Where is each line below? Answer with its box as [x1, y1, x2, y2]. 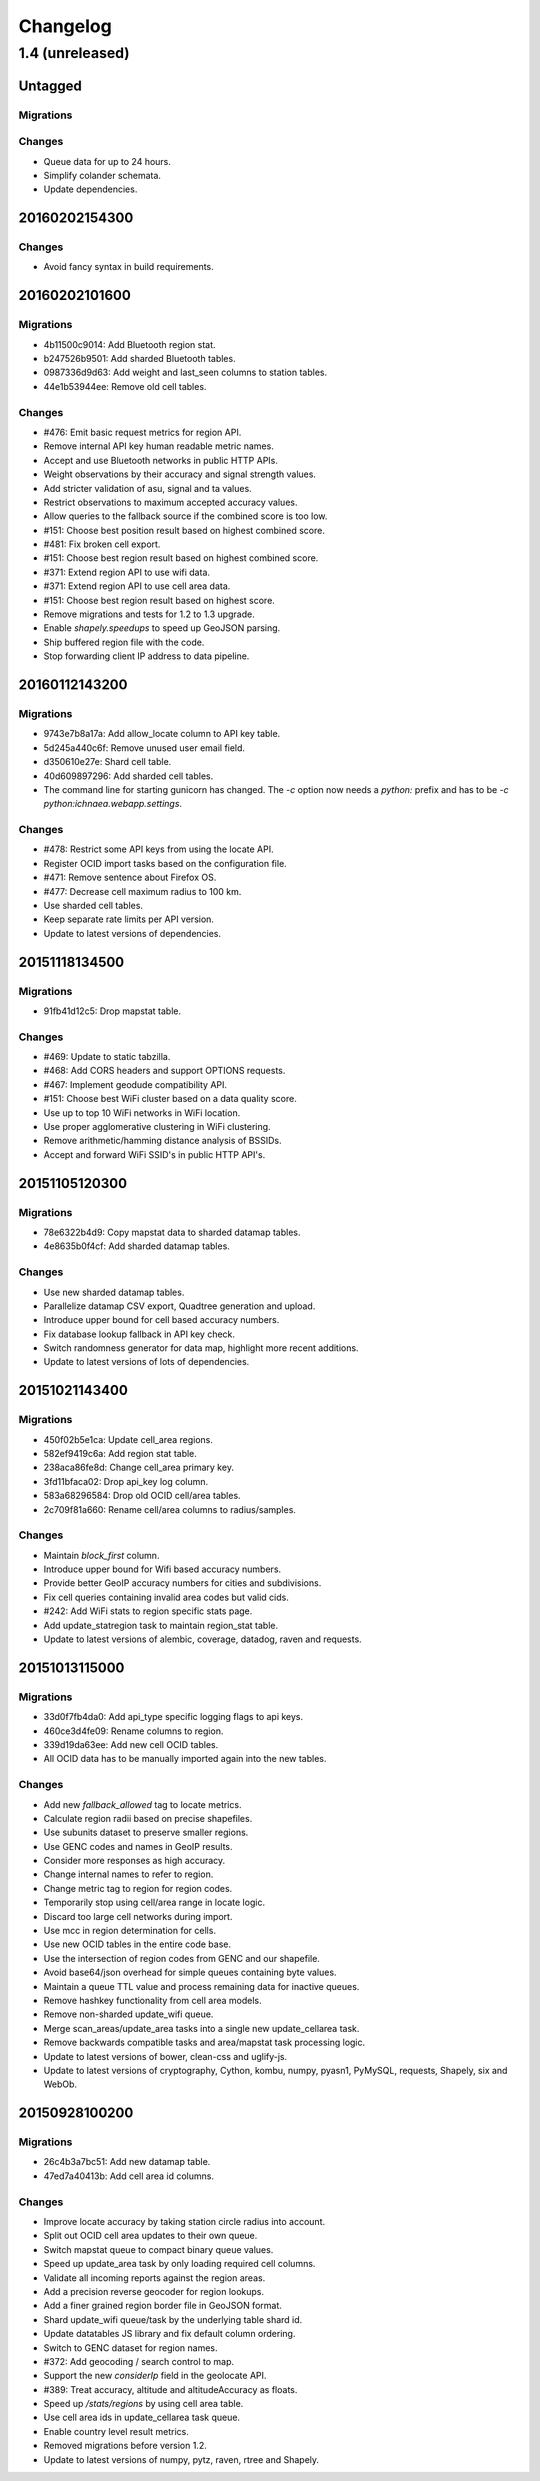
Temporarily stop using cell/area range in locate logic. [43, 1896, 265, 1909]
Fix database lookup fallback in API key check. [43, 1328, 235, 1340]
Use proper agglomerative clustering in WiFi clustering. [43, 1121, 271, 1133]
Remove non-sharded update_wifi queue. [43, 2008, 214, 2020]
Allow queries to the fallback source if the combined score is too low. [43, 510, 328, 522]
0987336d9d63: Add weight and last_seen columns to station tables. [43, 366, 328, 379]
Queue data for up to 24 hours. [43, 155, 172, 167]
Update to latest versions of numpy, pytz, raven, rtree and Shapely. [43, 2453, 320, 2465]
